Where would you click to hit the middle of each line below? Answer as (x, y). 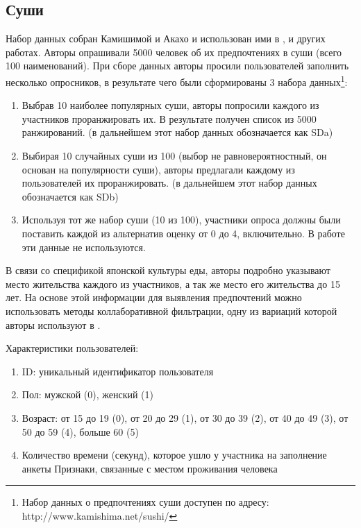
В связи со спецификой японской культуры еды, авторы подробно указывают (168, 270)
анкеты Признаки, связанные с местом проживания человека (150, 468)
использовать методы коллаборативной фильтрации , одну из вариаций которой (171, 310)
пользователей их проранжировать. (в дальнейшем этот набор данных (169, 183)
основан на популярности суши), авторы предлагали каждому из (158, 169)
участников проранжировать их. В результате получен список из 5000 (169, 118)
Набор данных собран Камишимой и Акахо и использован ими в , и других (166, 39)
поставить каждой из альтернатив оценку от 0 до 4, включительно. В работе (183, 233)
